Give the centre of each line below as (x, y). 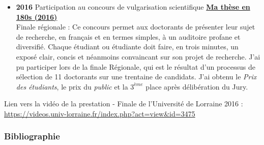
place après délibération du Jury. (197, 86)
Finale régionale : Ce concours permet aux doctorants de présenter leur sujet (136, 27)
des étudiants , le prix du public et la (72, 86)
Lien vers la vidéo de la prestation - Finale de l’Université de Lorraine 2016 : (124, 104)
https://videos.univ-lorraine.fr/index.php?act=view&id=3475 (100, 113)
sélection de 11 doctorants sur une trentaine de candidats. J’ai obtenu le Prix (136, 77)
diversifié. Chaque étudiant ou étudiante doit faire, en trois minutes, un (127, 47)
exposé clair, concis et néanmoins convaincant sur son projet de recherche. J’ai (138, 56)
